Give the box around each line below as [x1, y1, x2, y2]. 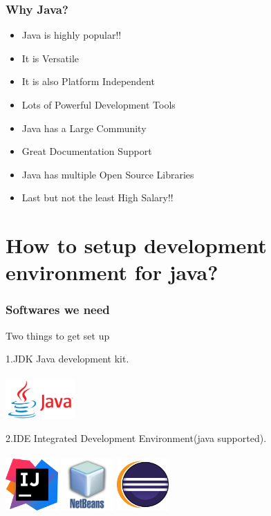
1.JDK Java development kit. [6, 351, 129, 366]
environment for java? [6, 258, 218, 286]
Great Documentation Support [21, 144, 152, 158]
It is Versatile [21, 50, 80, 65]
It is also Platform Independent [21, 74, 155, 89]
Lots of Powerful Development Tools [21, 98, 176, 111]
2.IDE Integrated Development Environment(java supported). [6, 430, 267, 445]
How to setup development [6, 231, 267, 259]
